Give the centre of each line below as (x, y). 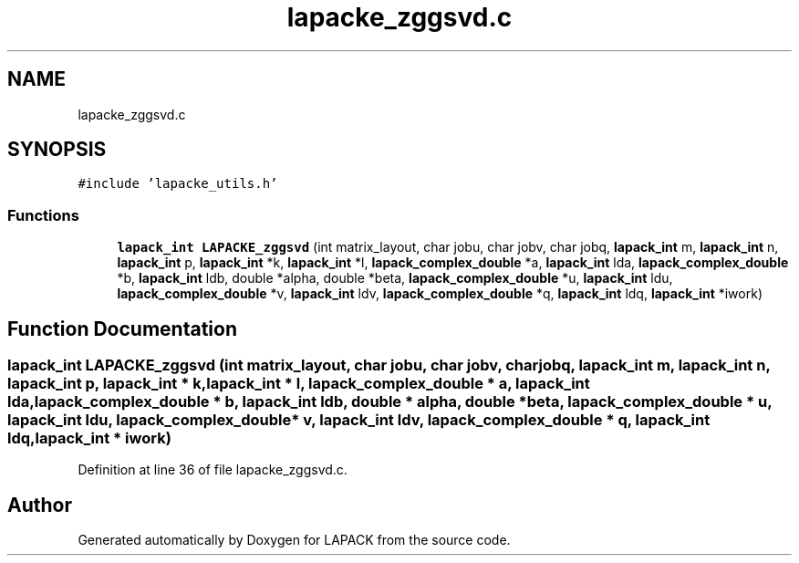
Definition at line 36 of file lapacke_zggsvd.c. (213, 470)
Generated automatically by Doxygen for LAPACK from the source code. (294, 540)
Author (40, 505)
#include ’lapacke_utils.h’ (178, 184)
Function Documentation (122, 328)
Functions (43, 215)
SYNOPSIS (57, 150)
